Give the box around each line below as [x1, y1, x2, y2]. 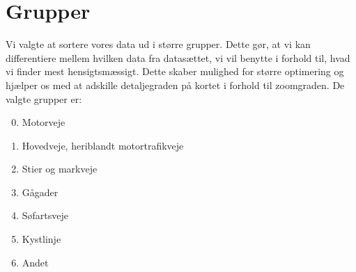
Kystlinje [22, 232, 61, 246]
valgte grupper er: [6, 91, 82, 106]
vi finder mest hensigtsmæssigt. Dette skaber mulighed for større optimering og [6, 64, 344, 79]
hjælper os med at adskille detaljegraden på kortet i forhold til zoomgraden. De [6, 77, 345, 92]
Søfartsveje [22, 208, 69, 223]
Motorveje [22, 115, 65, 129]
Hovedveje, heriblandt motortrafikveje [22, 138, 184, 152]
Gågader [22, 184, 59, 199]
